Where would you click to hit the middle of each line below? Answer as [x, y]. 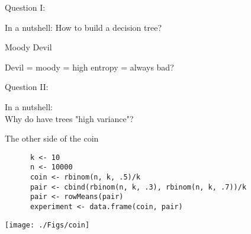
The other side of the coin [52, 138]
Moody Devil [28, 47]
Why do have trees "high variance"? [69, 118]
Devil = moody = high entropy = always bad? [89, 67]
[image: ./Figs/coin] [47, 225]
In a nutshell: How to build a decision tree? [83, 27]
